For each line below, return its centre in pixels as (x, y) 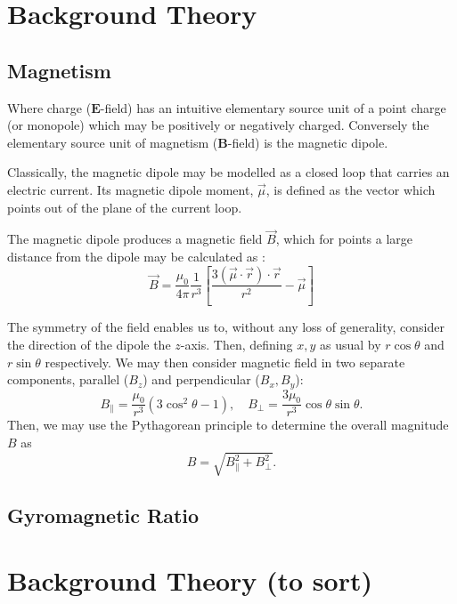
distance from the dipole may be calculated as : (136, 256)
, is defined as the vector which (351, 189)
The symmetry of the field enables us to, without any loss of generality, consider (226, 327)
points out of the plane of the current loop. (125, 207)
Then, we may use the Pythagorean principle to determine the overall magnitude (228, 425)
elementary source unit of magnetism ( (113, 142)
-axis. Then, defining (237, 345)
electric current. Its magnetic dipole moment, (131, 189)
